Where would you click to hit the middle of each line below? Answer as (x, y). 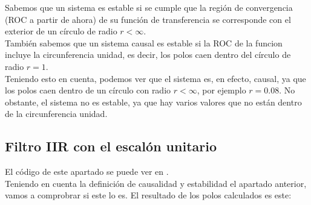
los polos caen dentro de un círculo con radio (88, 90)
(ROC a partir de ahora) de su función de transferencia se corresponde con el (148, 19)
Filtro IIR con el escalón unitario (111, 146)
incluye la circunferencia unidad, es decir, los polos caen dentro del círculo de (148, 55)
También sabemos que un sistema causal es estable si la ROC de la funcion (144, 43)
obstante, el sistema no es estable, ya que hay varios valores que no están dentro (153, 102)
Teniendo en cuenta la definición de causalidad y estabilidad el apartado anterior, (156, 183)
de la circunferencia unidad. (56, 114)
